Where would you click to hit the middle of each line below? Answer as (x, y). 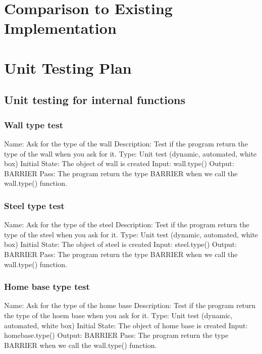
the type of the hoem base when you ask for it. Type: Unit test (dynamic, (118, 315)
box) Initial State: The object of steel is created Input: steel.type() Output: (121, 244)
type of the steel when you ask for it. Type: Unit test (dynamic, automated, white (131, 234)
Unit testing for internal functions (95, 100)
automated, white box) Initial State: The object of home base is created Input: (126, 325)
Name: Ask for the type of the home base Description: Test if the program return (130, 305)
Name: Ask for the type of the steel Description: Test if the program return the (127, 224)
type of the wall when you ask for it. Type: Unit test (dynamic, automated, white (130, 153)
